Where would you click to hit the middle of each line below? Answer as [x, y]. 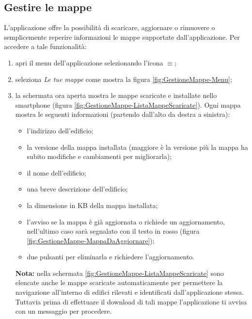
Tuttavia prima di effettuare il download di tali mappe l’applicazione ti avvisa [131, 301]
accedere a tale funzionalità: [45, 46]
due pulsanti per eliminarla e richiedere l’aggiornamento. [111, 257]
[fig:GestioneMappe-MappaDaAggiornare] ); [91, 240]
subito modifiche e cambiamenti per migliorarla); [99, 156]
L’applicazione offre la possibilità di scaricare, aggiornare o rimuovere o [110, 27]
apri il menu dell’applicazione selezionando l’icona [89, 62]
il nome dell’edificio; [56, 172]
